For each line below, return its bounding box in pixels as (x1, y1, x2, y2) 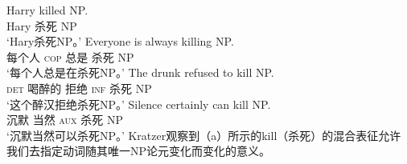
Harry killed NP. (6, 2, 88, 18)
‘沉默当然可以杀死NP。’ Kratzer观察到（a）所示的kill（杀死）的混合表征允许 (6, 126, 401, 143)
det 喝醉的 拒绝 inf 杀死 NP (6, 79, 152, 96)
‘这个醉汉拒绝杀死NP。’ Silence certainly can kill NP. (6, 95, 271, 112)
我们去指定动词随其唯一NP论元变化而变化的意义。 (6, 142, 271, 159)
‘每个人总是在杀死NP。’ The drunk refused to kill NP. (6, 64, 274, 81)
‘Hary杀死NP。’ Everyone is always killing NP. (6, 33, 234, 50)
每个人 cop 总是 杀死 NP (6, 48, 134, 65)
